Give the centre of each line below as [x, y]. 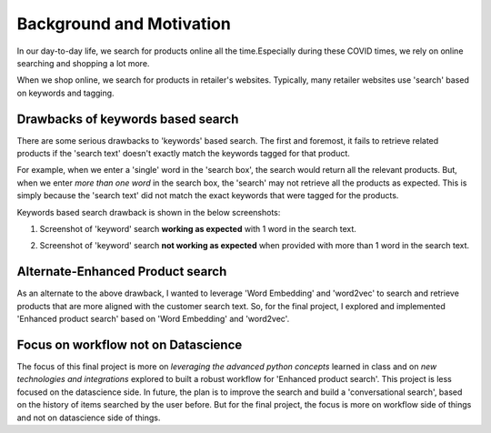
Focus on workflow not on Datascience [130, 344]
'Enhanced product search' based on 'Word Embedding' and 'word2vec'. [153, 319]
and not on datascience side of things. [89, 418]
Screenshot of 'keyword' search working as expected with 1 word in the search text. [198, 228]
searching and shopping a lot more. [83, 63]
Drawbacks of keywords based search [128, 119]
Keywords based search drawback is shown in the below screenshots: [149, 212]
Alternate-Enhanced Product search [122, 272]
